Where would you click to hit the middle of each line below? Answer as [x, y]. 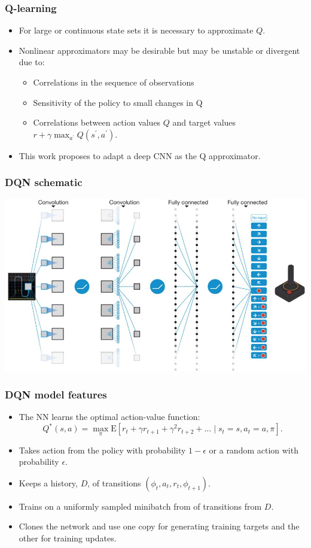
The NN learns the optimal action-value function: [109, 417]
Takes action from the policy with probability [102, 450]
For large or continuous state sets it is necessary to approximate [136, 30]
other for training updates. [68, 538]
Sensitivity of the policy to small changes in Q [118, 102]
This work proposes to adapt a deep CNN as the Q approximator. [140, 155]
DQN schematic [44, 182]
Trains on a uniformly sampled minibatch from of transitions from [140, 506]
